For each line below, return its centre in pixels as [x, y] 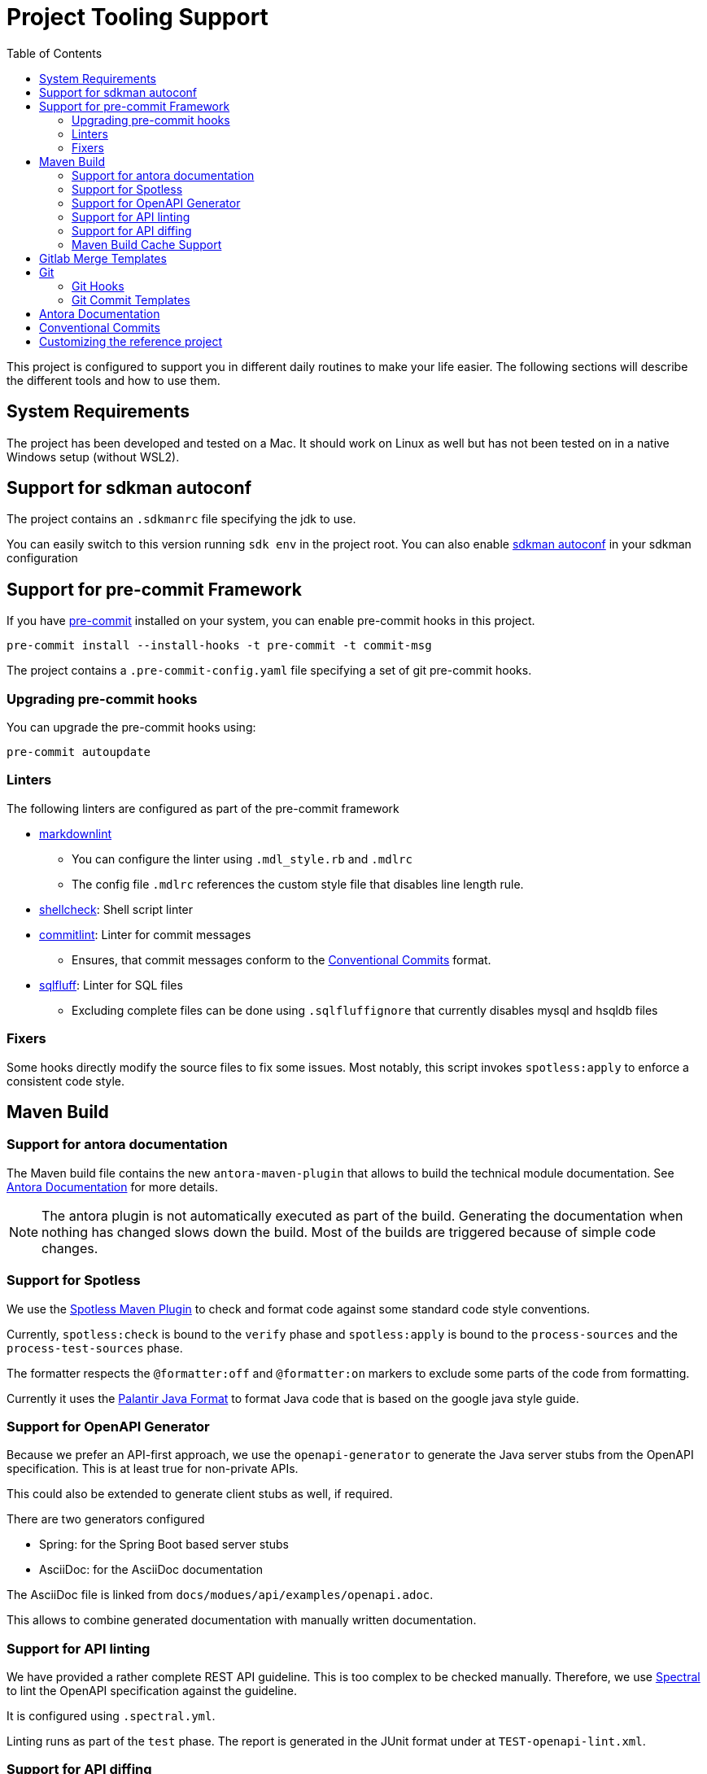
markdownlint [76, 833]
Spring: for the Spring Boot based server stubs [164, 1545]
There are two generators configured [106, 1519]
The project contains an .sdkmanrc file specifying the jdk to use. [181, 519]
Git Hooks [98, 286]
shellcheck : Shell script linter [116, 909]
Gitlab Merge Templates [103, 258]
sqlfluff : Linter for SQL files [111, 985]
